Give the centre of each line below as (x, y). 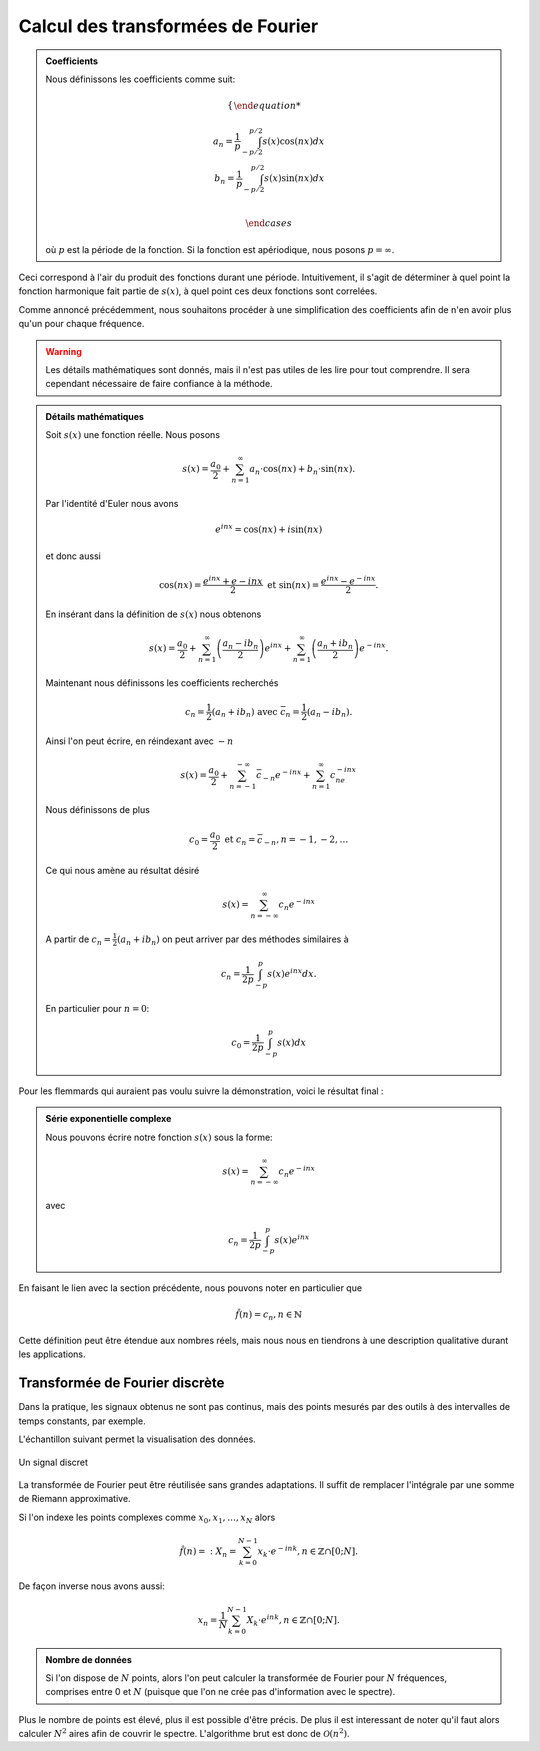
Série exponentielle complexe (108, 1119)
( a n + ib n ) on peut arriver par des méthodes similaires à (232, 940)
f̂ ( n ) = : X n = (208, 1552)
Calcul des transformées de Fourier (168, 26)
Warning (63, 351)
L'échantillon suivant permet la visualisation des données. (137, 1439)
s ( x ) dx (291, 1042)
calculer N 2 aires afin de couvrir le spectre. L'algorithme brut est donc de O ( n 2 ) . (184, 1733)
